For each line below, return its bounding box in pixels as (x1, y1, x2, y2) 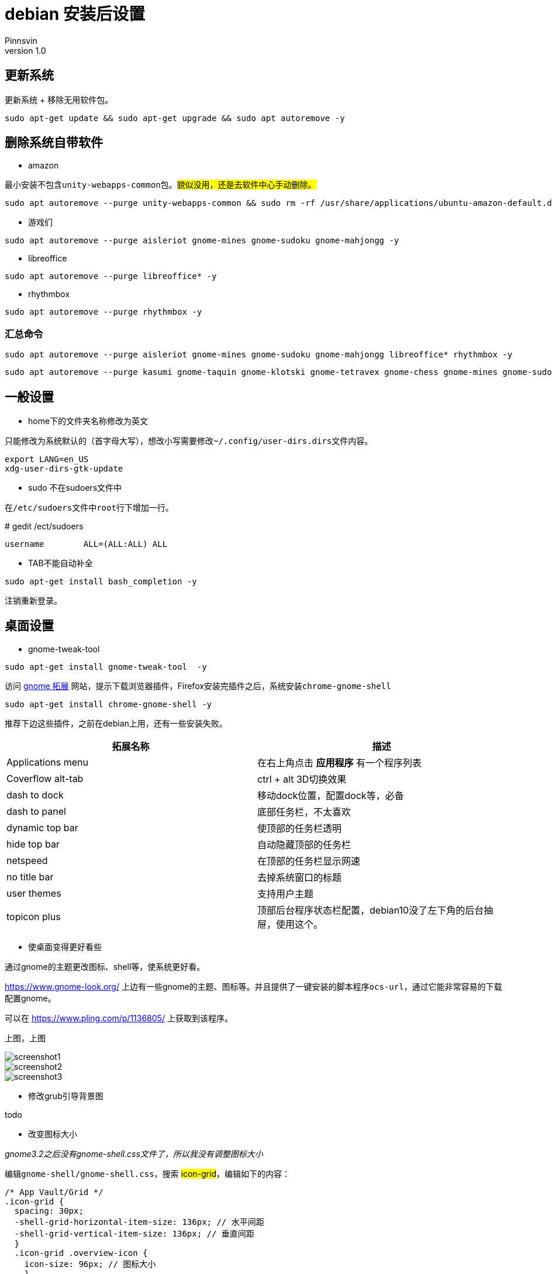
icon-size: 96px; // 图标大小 (24, 1259, 156, 1269)
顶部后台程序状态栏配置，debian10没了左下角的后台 (257, 904, 484, 916)
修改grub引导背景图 (28, 1090, 103, 1101)
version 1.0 (5, 45, 46, 56)
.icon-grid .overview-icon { (14, 1248, 148, 1258)
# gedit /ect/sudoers (5, 521, 84, 532)
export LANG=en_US (5, 454, 89, 464)
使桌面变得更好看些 (28, 941, 102, 952)
